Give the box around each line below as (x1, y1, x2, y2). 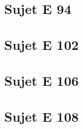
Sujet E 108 (4, 106, 79, 125)
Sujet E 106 (4, 71, 79, 89)
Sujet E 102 (4, 35, 79, 54)
